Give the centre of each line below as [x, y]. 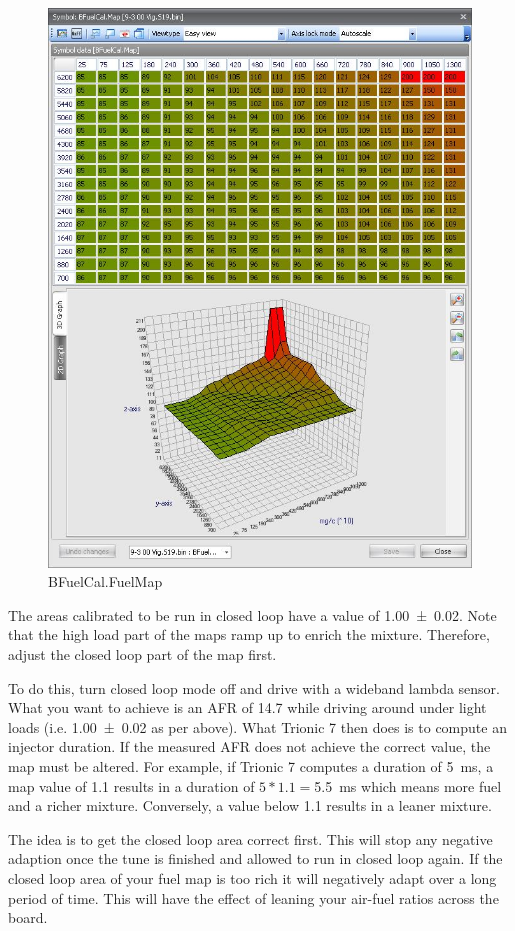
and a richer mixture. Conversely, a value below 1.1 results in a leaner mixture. [250, 805]
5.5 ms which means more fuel [408, 785]
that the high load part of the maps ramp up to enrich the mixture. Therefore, [249, 634]
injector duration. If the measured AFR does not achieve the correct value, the [249, 746]
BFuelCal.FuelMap [105, 581]
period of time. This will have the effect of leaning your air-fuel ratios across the [253, 897]
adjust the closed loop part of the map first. [142, 653]
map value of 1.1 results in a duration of [131, 785]
